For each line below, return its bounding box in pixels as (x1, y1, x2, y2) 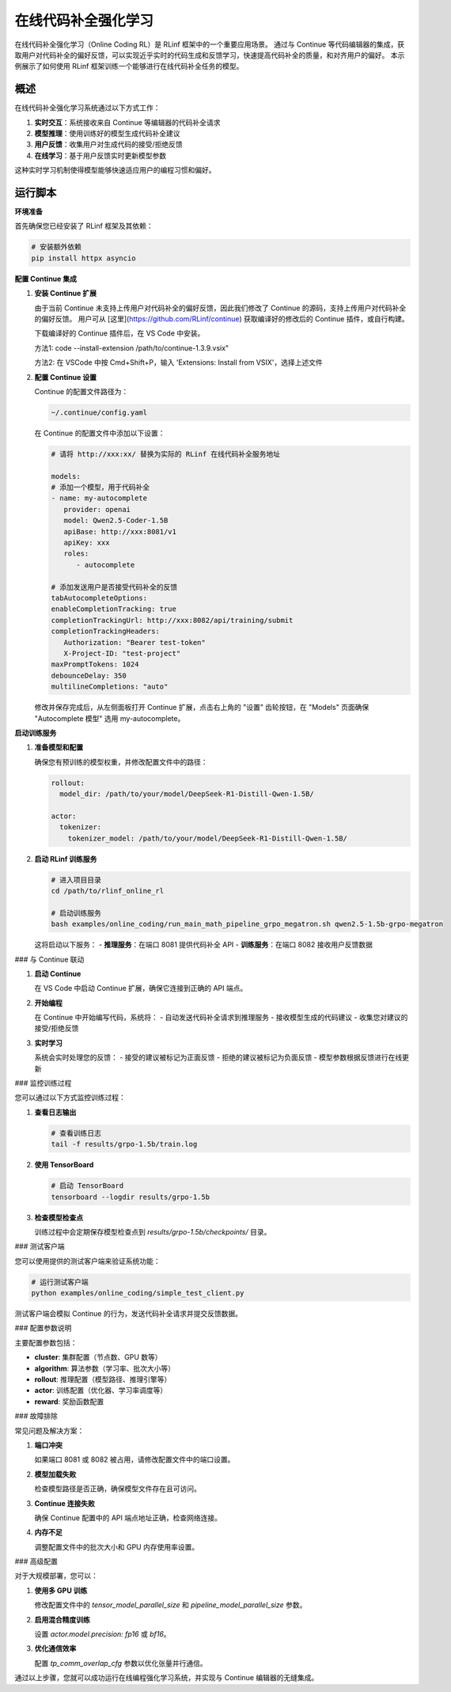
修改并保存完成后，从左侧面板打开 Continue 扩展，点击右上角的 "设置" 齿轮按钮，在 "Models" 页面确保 (34, 703, 370, 712)
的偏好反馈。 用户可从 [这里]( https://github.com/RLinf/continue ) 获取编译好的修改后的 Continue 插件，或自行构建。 (34, 314, 409, 324)
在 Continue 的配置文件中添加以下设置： (34, 428, 165, 438)
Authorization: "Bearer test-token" (63, 638, 206, 647)
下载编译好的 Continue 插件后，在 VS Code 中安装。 (34, 328, 205, 338)
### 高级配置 (14, 1557, 59, 1566)
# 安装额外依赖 (31, 242, 82, 252)
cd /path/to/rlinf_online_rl (51, 886, 165, 895)
